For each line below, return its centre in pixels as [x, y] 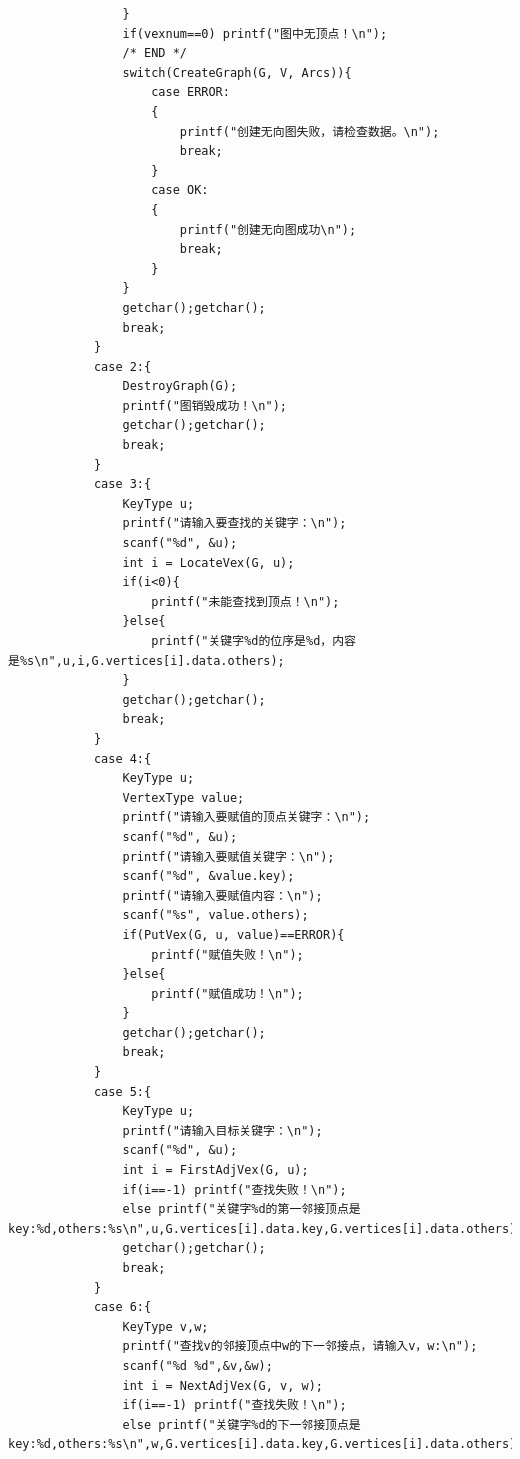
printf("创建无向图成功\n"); [268, 229]
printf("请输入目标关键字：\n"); [222, 1130]
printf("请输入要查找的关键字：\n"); [234, 523]
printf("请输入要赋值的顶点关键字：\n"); [246, 817]
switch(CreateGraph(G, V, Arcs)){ [237, 72]
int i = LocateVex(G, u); [208, 562]
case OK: [180, 190]
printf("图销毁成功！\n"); [204, 405]
